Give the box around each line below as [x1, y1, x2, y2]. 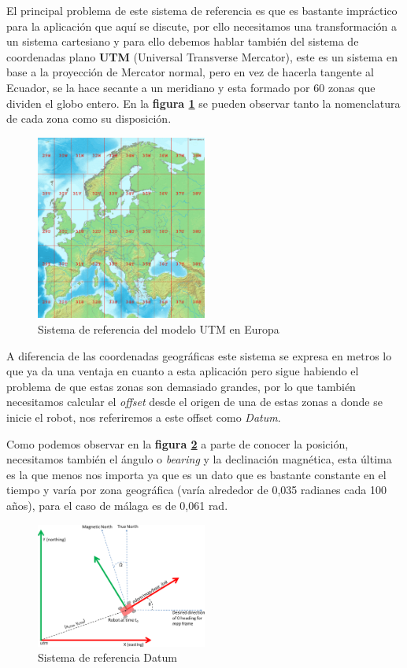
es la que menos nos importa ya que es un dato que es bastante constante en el [6, 466, 387, 482]
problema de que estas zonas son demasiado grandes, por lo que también [6, 378, 356, 394]
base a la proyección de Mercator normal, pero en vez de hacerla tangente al [6, 64, 374, 80]
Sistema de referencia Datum [38, 649, 177, 666]
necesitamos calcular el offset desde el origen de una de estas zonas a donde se [6, 393, 383, 410]
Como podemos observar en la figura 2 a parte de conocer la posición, [6, 435, 349, 452]
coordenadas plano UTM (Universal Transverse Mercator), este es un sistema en [6, 48, 398, 65]
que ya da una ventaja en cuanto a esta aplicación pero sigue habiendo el [6, 363, 359, 379]
